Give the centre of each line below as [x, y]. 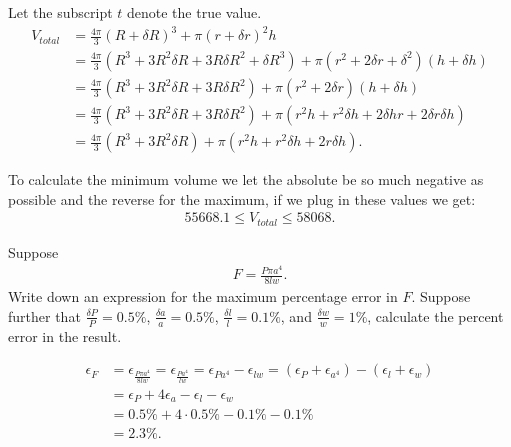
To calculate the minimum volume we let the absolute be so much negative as [246, 179]
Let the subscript [60, 12]
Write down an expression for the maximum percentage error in [203, 296]
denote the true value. [194, 12]
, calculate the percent [435, 315]
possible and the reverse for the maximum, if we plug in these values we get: [242, 198]
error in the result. [65, 335]
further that [44, 315]
